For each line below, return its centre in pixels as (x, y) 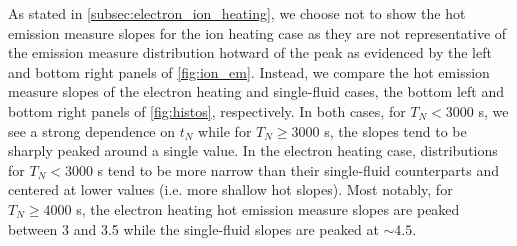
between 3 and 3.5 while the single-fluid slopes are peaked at (193, 228)
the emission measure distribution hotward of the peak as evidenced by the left (250, 52)
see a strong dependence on (92, 130)
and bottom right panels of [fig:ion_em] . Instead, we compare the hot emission (249, 71)
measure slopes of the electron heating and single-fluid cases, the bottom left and (256, 91)
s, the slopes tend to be (395, 130)
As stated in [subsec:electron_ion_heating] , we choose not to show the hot (237, 13)
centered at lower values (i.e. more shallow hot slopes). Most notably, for (230, 189)
